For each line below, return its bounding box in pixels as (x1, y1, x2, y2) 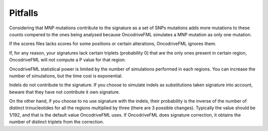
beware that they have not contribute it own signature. (9, 89, 120, 95)
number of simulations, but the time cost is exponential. (9, 72, 123, 79)
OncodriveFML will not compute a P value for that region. (9, 57, 126, 63)
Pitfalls (9, 7, 38, 18)
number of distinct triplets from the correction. (9, 119, 104, 125)
